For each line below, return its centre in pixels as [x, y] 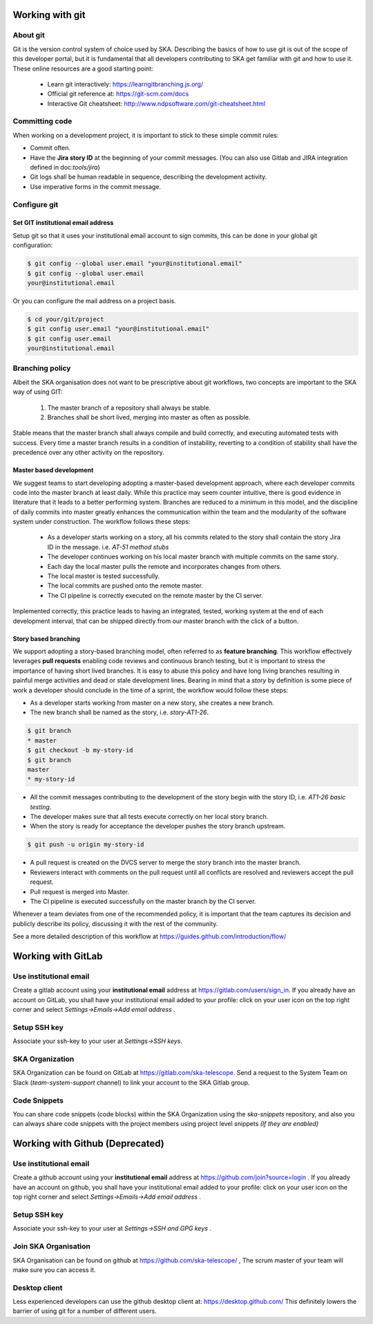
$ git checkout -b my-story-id [80, 750]
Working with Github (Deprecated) [89, 1144]
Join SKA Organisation [52, 1246]
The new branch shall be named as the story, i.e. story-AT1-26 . [119, 712]
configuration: [33, 245]
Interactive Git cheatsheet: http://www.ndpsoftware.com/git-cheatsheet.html [156, 103]
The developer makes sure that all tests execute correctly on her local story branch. [149, 817]
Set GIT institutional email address [63, 223]
